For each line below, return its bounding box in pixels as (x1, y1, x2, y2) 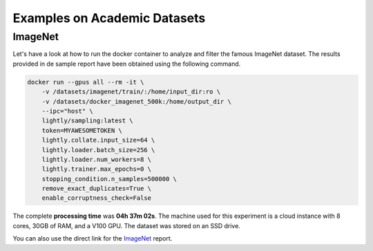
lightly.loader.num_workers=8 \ (41, 156, 152, 163)
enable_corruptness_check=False (41, 194, 152, 202)
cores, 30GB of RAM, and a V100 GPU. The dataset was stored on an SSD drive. (12, 221, 241, 230)
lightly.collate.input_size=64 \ (41, 136, 155, 145)
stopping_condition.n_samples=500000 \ (41, 175, 178, 183)
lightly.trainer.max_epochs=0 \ (41, 165, 152, 173)
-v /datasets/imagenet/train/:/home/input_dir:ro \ (41, 88, 221, 96)
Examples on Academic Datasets (12, 10, 206, 26)
